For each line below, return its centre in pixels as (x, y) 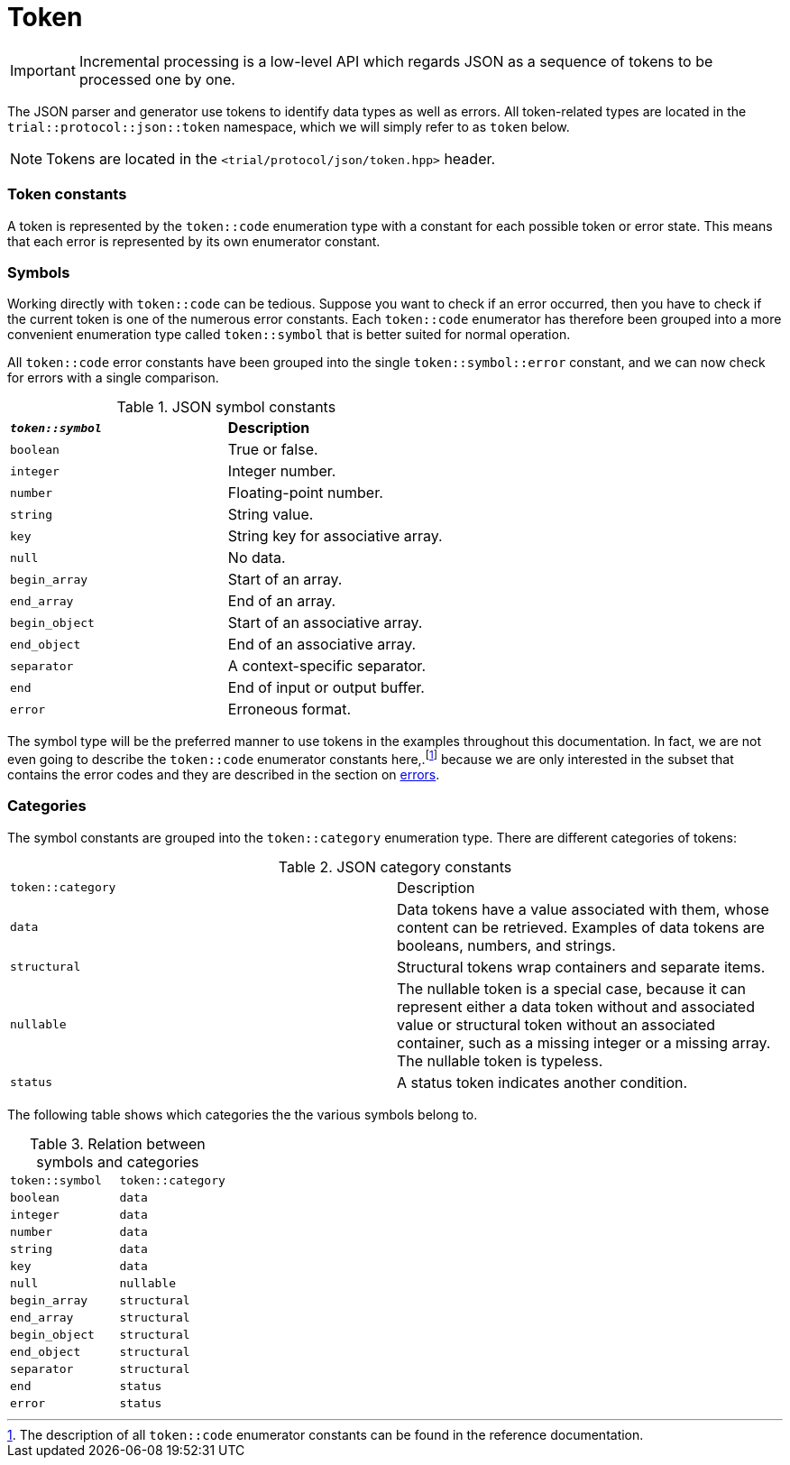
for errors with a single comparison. (113, 378)
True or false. (273, 450)
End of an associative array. (322, 645)
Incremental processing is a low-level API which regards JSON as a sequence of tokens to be (396, 61)
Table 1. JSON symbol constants (226, 407)
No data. (257, 558)
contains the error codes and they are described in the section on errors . (224, 774)
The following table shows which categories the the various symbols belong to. (243, 1114)
